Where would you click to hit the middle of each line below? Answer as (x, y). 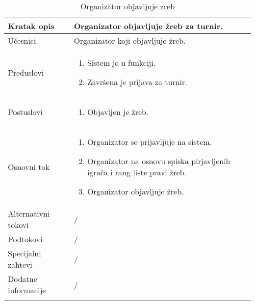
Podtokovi (25, 239)
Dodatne (23, 279)
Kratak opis (31, 26)
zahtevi (20, 264)
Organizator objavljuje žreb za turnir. (148, 26)
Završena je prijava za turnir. (137, 82)
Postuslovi (25, 112)
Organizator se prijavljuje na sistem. (150, 142)
